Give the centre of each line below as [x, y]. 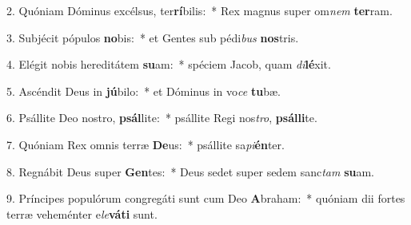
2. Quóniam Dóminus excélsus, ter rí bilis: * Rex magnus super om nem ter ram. [200, 10]
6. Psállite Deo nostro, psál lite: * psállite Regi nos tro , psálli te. [162, 118]
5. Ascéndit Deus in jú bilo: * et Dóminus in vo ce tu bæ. [144, 91]
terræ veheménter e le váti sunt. [82, 213]
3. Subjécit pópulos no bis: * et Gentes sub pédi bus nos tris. [153, 37]
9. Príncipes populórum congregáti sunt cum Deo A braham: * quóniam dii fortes [206, 198]
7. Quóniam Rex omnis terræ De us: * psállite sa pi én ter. [146, 144]
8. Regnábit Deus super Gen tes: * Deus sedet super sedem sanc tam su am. [191, 171]
